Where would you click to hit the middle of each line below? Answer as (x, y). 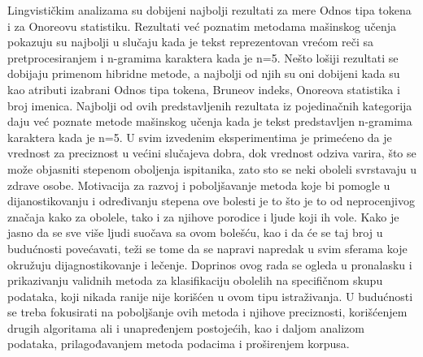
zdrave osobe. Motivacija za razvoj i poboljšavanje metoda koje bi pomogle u (199, 185)
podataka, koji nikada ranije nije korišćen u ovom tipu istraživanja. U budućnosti (210, 296)
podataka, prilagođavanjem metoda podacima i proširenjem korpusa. (179, 344)
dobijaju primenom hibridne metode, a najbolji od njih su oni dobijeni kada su (204, 73)
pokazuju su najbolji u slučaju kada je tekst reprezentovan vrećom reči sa (191, 42)
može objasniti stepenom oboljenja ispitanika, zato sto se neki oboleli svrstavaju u (212, 168)
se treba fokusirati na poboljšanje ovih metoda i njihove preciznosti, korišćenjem (207, 312)
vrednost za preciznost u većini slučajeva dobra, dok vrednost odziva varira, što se (212, 153)
